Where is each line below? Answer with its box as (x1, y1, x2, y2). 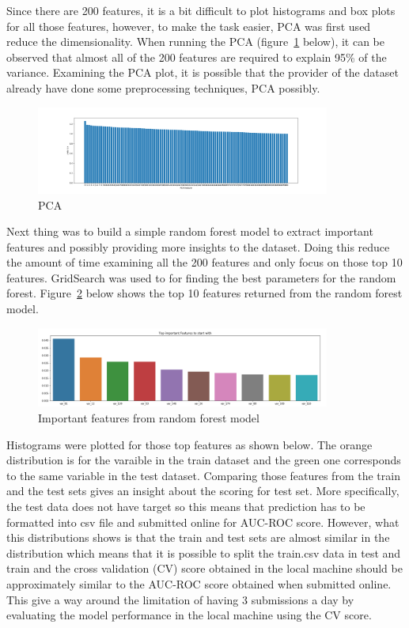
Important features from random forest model (38, 410, 259, 426)
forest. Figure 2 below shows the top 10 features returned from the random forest (6, 285, 403, 301)
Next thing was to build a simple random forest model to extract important (6, 223, 373, 240)
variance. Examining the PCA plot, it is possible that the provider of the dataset (6, 64, 399, 81)
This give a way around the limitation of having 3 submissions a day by (6, 591, 354, 607)
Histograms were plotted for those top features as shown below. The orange (6, 436, 373, 452)
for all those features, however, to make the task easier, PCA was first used (6, 17, 371, 34)
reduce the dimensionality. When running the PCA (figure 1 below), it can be (6, 33, 384, 50)
